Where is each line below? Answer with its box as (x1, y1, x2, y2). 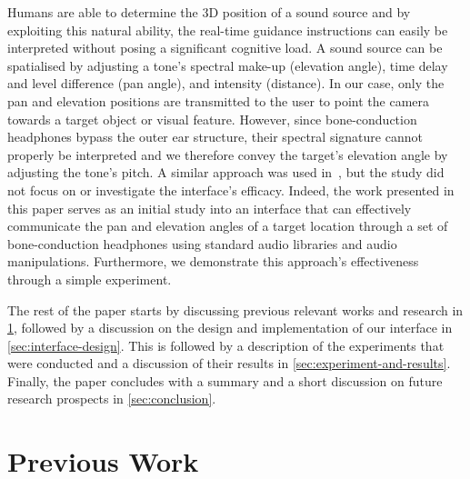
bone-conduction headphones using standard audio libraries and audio (7, 234, 397, 253)
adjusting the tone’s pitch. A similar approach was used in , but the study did (7, 163, 445, 182)
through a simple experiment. (7, 269, 172, 288)
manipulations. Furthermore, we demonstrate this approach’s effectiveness (7, 252, 419, 271)
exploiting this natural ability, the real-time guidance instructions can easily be (7, 20, 448, 39)
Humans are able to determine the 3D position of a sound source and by (7, 3, 411, 21)
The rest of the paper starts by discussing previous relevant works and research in (7, 300, 464, 319)
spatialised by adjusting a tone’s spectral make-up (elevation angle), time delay (7, 55, 448, 75)
